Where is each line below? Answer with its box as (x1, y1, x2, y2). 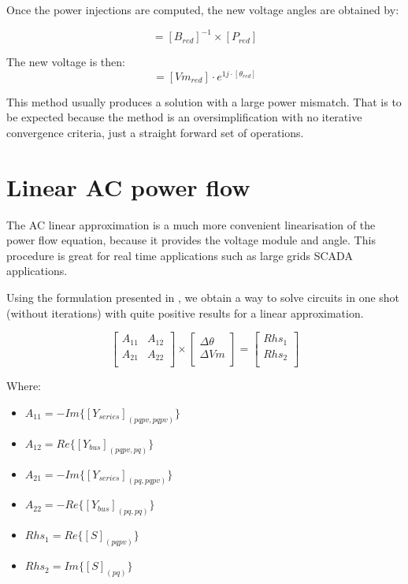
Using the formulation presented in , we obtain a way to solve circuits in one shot (6, 289, 400, 306)
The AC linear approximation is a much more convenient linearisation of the (6, 216, 376, 232)
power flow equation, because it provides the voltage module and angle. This (6, 232, 376, 248)
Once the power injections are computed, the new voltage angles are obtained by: (6, 2, 399, 17)
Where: (6, 378, 41, 394)
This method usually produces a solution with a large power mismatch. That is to (6, 93, 402, 110)
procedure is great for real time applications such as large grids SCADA (6, 247, 353, 263)
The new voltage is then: (6, 54, 125, 70)
